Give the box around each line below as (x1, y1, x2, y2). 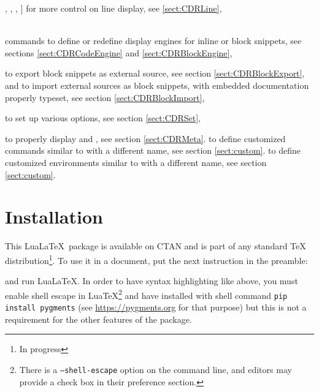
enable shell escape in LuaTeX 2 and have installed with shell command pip (5, 287, 288, 301)
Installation (5, 204, 103, 229)
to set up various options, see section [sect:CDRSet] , (5, 111, 201, 124)
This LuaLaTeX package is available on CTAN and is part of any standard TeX (5, 239, 306, 252)
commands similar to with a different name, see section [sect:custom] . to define (5, 144, 301, 157)
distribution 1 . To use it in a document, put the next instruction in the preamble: (5, 252, 308, 266)
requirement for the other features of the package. (5, 312, 192, 325)
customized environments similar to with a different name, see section (5, 156, 267, 168)
